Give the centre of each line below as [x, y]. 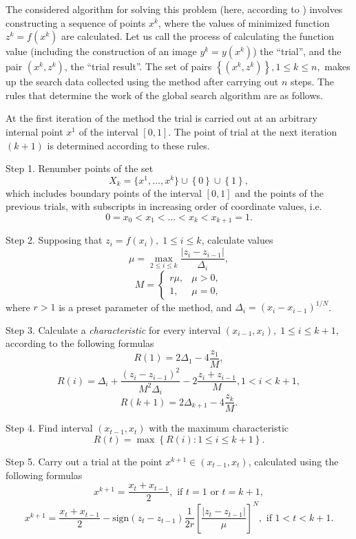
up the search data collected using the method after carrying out [142, 82]
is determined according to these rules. [128, 145]
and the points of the [279, 192]
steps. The [312, 82]
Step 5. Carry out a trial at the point [84, 461]
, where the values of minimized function [244, 22]
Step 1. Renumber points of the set [80, 168]
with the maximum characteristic [219, 428]
